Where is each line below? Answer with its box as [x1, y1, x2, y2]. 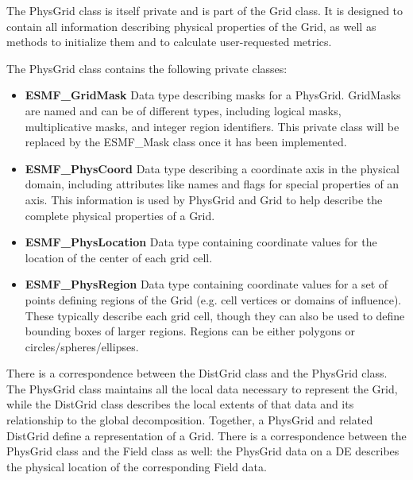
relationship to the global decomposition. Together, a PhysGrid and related [6, 412, 373, 428]
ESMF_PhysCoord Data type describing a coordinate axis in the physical [25, 160, 399, 176]
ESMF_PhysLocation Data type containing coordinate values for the [25, 234, 377, 250]
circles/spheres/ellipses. [25, 338, 139, 354]
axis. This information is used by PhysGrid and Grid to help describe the [25, 191, 383, 207]
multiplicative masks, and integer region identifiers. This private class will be [25, 118, 399, 134]
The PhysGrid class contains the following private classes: [6, 60, 288, 76]
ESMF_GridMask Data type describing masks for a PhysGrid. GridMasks [25, 87, 401, 103]
